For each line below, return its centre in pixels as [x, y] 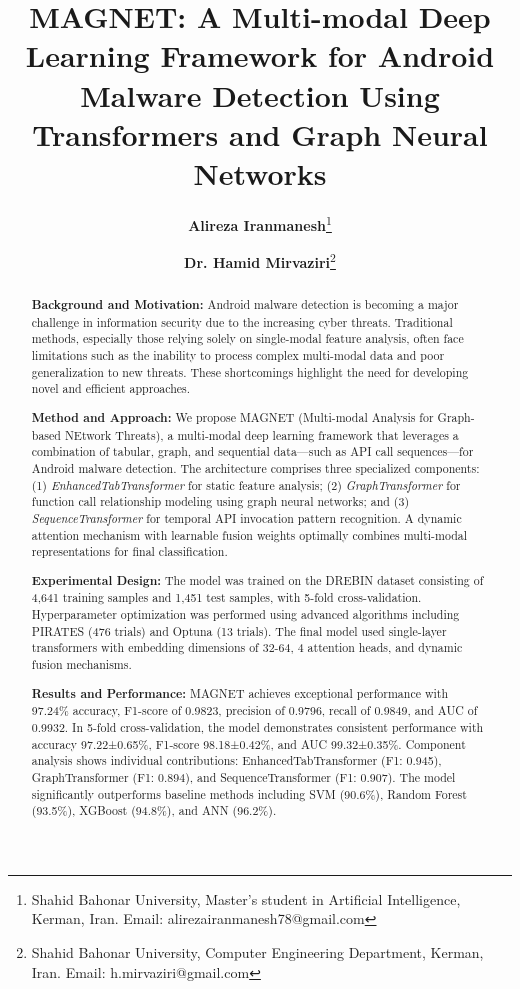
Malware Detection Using [260, 94]
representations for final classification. [129, 551]
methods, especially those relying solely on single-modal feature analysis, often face [247, 338]
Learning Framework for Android [260, 55]
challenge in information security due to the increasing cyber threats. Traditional [242, 321]
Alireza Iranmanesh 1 [260, 223]
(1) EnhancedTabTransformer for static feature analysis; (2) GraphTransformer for [246, 484]
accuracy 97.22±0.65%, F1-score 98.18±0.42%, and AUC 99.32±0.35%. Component [248, 743]
